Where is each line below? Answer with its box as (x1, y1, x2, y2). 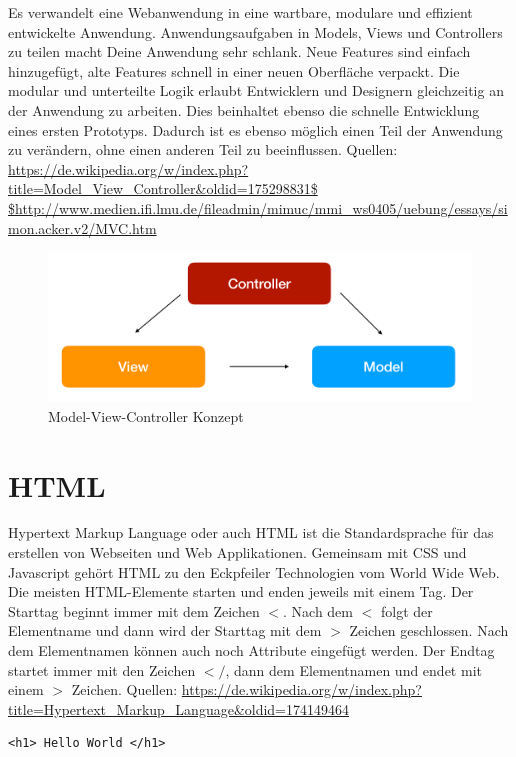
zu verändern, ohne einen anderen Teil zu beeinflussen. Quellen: (8, 139, 398, 160)
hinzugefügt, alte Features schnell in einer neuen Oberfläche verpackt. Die (8, 60, 460, 81)
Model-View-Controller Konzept (48, 405, 244, 426)
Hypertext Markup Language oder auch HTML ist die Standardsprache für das (8, 522, 494, 543)
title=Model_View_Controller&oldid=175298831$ (8, 178, 318, 199)
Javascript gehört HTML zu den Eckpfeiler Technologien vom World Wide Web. (8, 561, 500, 582)
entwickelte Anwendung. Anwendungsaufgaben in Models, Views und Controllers (8, 21, 503, 42)
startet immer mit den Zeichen (8, 659, 196, 680)
